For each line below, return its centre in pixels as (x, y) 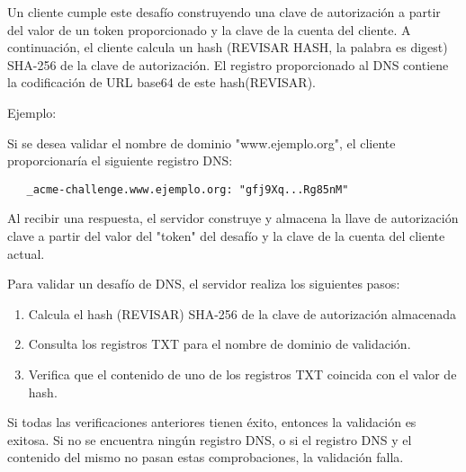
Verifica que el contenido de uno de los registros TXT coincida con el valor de (242, 374)
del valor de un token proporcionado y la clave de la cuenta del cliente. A (209, 29)
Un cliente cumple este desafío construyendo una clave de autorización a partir (224, 12)
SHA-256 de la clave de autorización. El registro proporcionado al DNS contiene (228, 64)
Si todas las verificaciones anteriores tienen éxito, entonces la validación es (212, 422)
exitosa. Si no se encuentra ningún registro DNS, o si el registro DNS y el (210, 439)
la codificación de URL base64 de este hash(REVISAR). (162, 82)
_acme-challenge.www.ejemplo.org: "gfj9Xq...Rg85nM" (188, 189)
